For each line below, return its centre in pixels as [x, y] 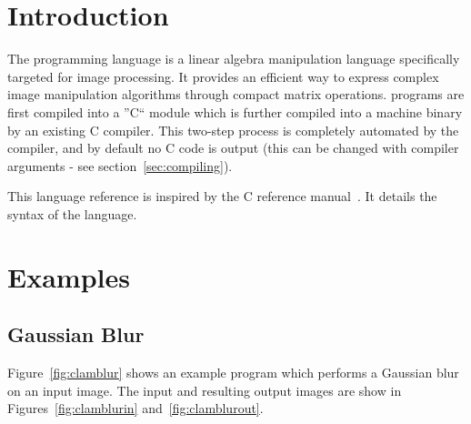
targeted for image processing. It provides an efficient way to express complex [223, 76]
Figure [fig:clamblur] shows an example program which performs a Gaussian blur [233, 373]
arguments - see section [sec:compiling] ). [120, 165]
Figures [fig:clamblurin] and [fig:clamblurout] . [135, 408]
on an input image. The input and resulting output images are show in [205, 390]
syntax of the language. [72, 213]
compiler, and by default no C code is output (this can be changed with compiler [233, 148]
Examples [69, 276]
